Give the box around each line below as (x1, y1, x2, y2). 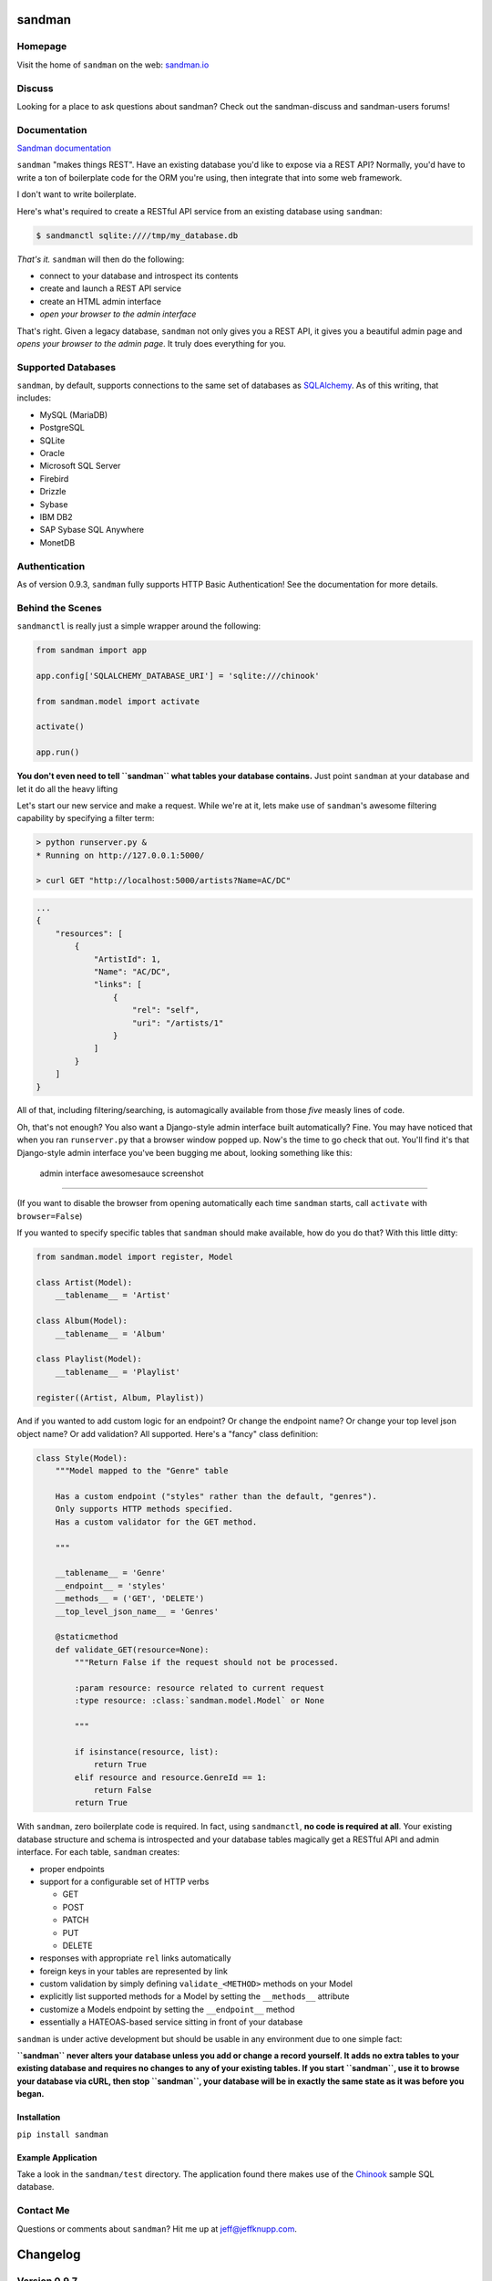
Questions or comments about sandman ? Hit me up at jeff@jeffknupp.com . (16, 2223, 298, 2234)
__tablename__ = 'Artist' (55, 1290, 171, 1300)
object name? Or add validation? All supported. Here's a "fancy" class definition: (16, 1428, 319, 1439)
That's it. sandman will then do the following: (16, 254, 185, 265)
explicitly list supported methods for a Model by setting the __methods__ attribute (39, 1991, 350, 2002)
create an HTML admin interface (39, 296, 161, 307)
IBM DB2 (39, 511, 73, 522)
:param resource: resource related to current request (74, 1682, 325, 1693)
